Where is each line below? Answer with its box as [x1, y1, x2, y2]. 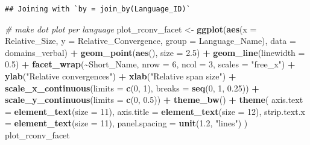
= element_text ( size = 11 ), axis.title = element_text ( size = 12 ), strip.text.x [5, 105, 305, 117]
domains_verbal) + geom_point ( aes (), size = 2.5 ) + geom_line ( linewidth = [5, 46, 305, 58]
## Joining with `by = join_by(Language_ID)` [5, 5, 191, 13]
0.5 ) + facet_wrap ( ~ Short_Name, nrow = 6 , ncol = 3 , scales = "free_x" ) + [5, 58, 296, 70]
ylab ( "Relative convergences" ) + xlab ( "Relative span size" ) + [5, 69, 236, 82]
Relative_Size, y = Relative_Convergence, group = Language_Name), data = [5, 34, 296, 47]
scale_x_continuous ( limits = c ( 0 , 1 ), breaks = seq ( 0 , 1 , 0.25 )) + [5, 81, 259, 94]
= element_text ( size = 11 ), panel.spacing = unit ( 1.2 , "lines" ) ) [5, 117, 248, 129]
